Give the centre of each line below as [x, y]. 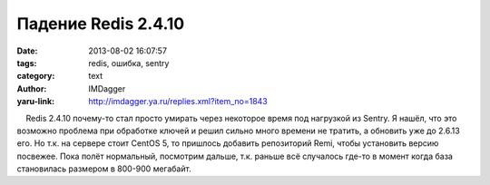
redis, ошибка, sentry [129, 63]
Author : [32, 88]
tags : [27, 63]
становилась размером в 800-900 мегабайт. [104, 169]
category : [36, 76]
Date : [27, 51]
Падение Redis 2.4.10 [101, 24]
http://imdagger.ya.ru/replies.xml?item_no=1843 [178, 102]
